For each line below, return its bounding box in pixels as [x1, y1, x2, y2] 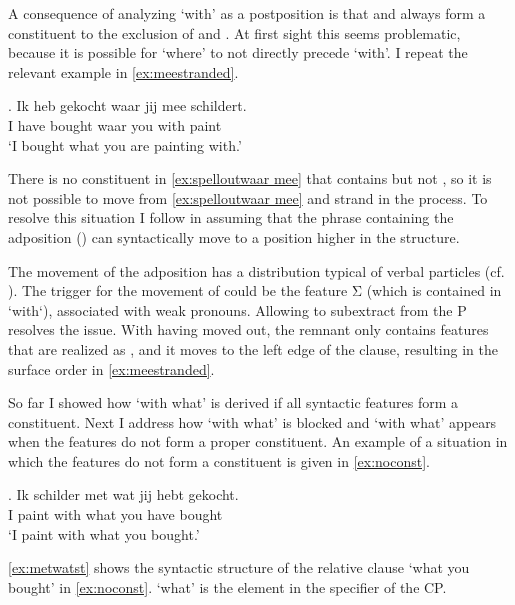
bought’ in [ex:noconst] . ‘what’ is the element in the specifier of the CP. [8, 576, 447, 597]
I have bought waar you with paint [8, 114, 222, 135]
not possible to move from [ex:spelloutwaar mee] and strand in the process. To [8, 187, 488, 208]
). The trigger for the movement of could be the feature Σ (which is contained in [8, 280, 502, 301]
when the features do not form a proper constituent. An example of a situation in [8, 431, 508, 452]
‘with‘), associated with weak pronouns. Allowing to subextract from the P [8, 299, 467, 320]
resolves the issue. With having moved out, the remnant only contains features [8, 319, 489, 340]
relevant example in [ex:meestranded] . [8, 61, 239, 82]
